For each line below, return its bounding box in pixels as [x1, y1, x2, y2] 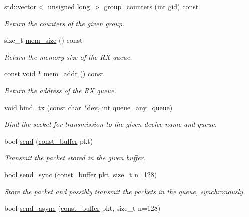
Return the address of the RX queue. [4, 85, 116, 95]
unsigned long [48, 1, 90, 11]
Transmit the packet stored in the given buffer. [4, 152, 146, 163]
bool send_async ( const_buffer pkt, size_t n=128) [4, 203, 161, 213]
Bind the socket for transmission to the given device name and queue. [4, 119, 217, 129]
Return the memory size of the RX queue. [4, 51, 132, 62]
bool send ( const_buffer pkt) [4, 135, 93, 146]
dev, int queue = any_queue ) [87, 102, 173, 112]
